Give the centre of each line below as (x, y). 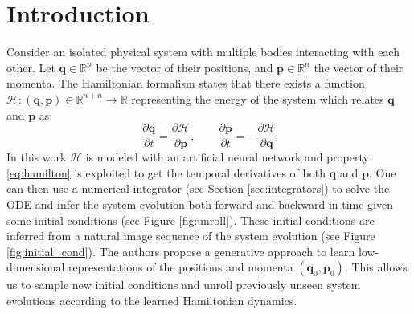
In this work (37, 157)
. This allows (376, 267)
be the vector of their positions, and (184, 67)
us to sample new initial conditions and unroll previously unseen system (184, 285)
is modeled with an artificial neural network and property (227, 157)
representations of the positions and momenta (181, 267)
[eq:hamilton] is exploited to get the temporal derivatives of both (166, 172)
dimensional (36, 267)
